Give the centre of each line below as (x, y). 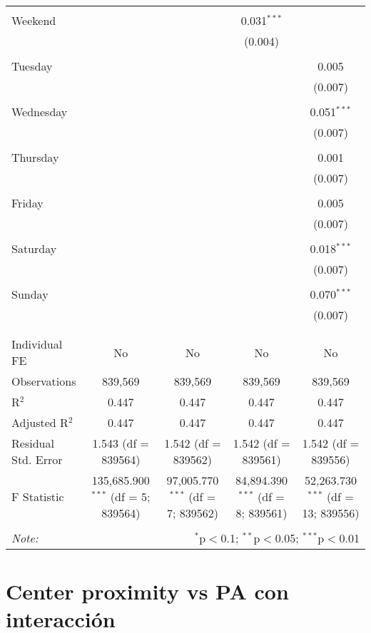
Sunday (30, 294)
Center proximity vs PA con (147, 591)
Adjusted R (40, 422)
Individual (37, 344)
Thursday (35, 157)
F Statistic (38, 496)
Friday (27, 203)
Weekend (34, 20)
